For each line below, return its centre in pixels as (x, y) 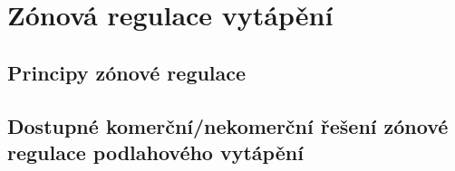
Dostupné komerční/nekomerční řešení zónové (228, 125)
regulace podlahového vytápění (155, 152)
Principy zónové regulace (127, 72)
